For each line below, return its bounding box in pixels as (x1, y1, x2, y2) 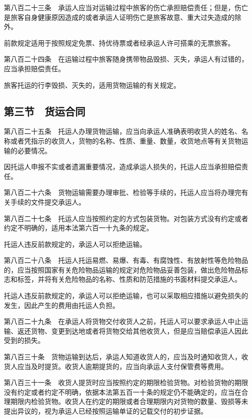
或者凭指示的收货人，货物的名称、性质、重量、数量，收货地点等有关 (10, 135, 228, 145)
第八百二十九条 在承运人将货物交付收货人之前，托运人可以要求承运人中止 (4, 316, 241, 326)
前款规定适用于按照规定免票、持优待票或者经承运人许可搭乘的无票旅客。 (4, 37, 235, 48)
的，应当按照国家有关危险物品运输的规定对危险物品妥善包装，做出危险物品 (4, 264, 241, 274)
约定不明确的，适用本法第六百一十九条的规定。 (4, 223, 153, 233)
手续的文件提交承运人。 (10, 196, 85, 207)
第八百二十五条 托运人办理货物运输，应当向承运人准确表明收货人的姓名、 (4, 126, 241, 136)
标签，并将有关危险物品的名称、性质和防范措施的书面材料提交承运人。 (17, 274, 241, 284)
